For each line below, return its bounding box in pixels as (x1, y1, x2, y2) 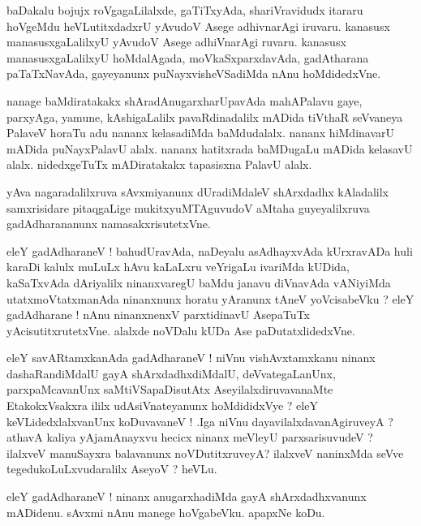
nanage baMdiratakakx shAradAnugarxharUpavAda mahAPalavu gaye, (6, 92, 363, 109)
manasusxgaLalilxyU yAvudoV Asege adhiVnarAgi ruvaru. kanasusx (6, 33, 346, 50)
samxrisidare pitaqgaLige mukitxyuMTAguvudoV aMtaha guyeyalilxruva (6, 199, 370, 216)
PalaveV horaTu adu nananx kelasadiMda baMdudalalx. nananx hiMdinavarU (6, 124, 395, 141)
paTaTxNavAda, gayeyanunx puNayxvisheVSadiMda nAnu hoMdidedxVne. (6, 65, 381, 82)
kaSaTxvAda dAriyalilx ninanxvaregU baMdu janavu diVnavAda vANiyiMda (6, 274, 391, 291)
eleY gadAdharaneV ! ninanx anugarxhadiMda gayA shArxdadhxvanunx (6, 488, 367, 505)
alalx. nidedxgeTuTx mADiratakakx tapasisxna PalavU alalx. (6, 156, 312, 173)
